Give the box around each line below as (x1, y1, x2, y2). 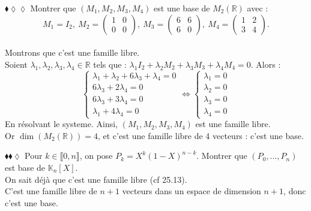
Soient (5, 58, 28, 70)
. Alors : (250, 58, 281, 70)
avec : (247, 2, 268, 14)
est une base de (154, 2, 210, 14)
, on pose (79, 149, 113, 162)
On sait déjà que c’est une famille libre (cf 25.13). (5, 173, 187, 185)
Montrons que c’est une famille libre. (5, 46, 140, 59)
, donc (283, 185, 306, 197)
